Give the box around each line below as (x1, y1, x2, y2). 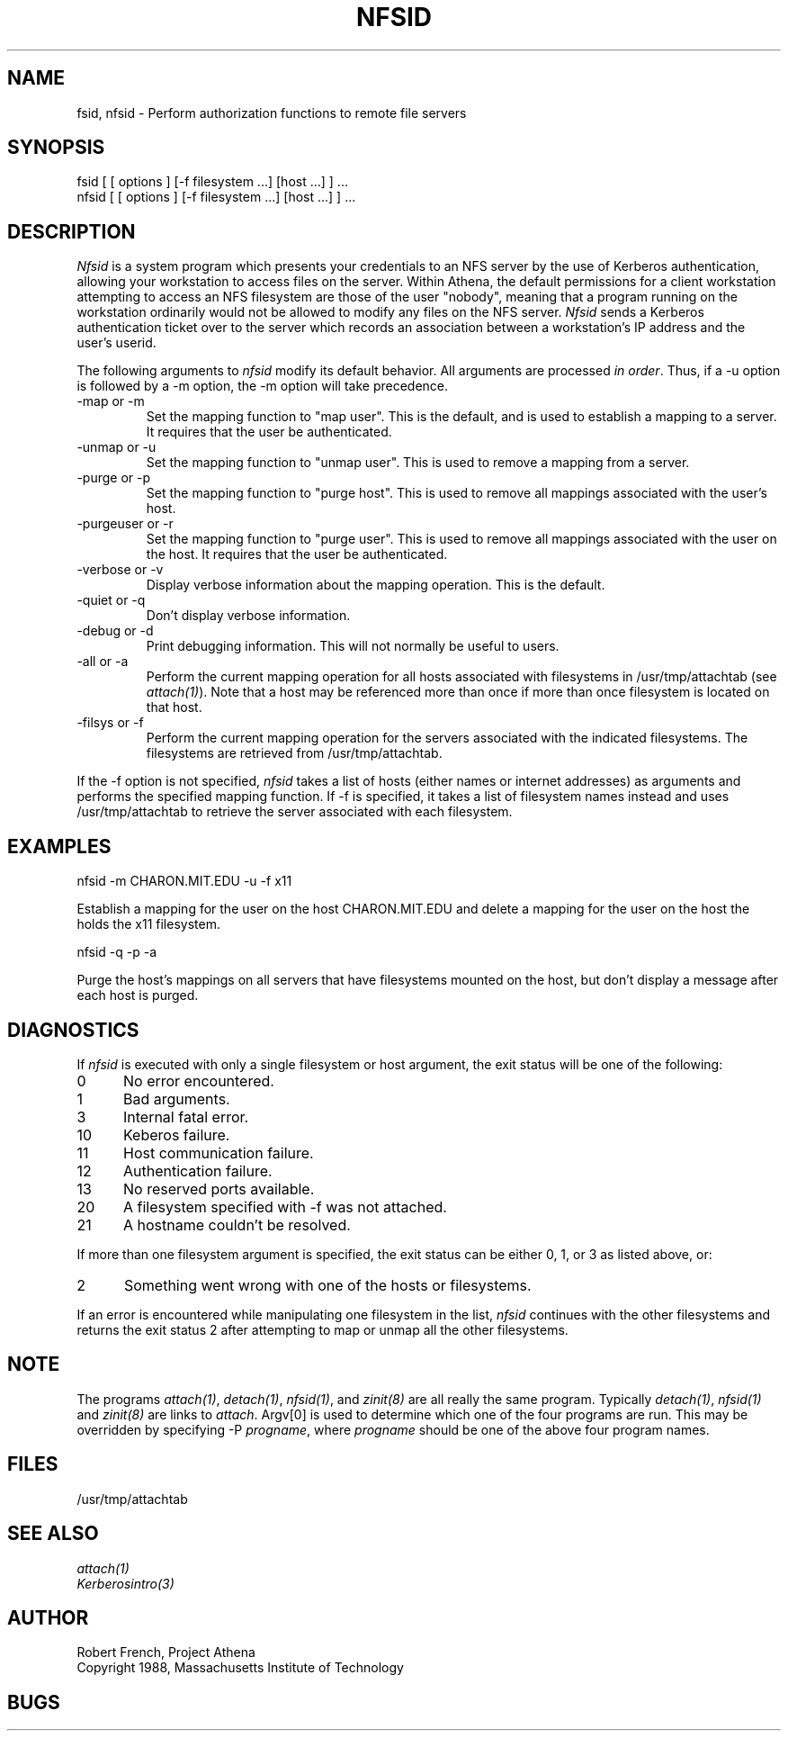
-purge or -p (76, 470, 151, 486)
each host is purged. (76, 987, 199, 1004)
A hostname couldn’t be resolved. (122, 1215, 351, 1234)
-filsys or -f (76, 715, 144, 731)
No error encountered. (122, 1071, 274, 1090)
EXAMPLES (7, 834, 112, 858)
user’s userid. (76, 335, 157, 351)
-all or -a (76, 653, 129, 670)
